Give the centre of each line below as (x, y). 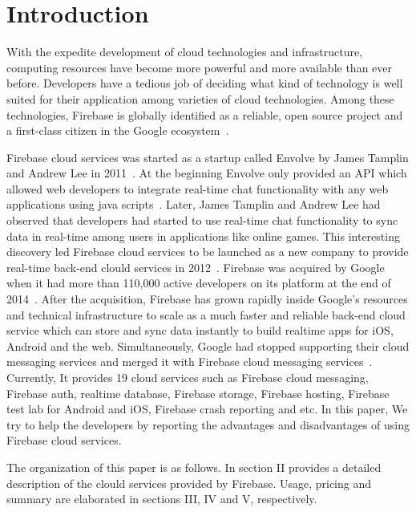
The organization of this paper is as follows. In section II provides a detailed (194, 467)
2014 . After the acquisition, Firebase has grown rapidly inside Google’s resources (207, 299)
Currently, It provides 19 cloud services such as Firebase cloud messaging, (188, 377)
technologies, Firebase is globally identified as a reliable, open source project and (205, 114)
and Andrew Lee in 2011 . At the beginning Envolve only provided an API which (207, 173)
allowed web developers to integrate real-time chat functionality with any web (198, 188)
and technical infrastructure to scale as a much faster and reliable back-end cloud (206, 314)
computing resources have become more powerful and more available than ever (200, 67)
